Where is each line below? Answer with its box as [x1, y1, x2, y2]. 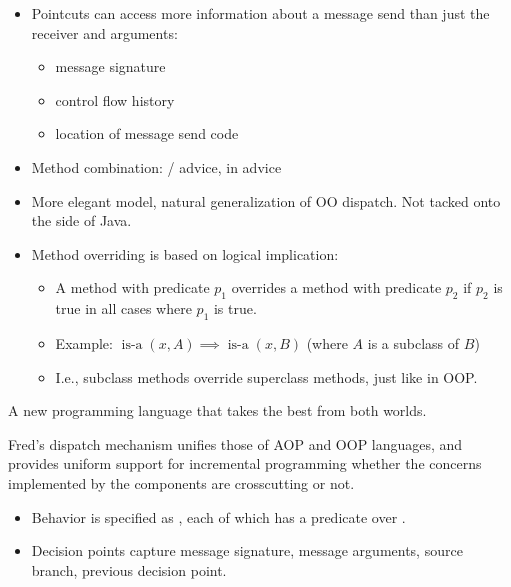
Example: [55, 332, 113, 353]
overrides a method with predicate [231, 277, 442, 298]
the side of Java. [31, 210, 132, 231]
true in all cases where [55, 298, 192, 319]
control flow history [55, 89, 175, 110]
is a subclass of [367, 332, 460, 353]
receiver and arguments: [31, 22, 178, 43]
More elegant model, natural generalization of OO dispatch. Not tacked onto [31, 190, 501, 211]
